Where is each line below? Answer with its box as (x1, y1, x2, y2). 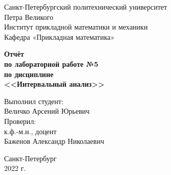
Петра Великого (4, 11, 54, 22)
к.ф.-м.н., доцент (4, 126, 57, 136)
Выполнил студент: (4, 95, 63, 106)
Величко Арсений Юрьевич (4, 106, 90, 116)
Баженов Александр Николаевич (4, 136, 104, 146)
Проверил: (4, 115, 36, 126)
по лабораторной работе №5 (4, 58, 98, 69)
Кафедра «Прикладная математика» (4, 31, 115, 42)
